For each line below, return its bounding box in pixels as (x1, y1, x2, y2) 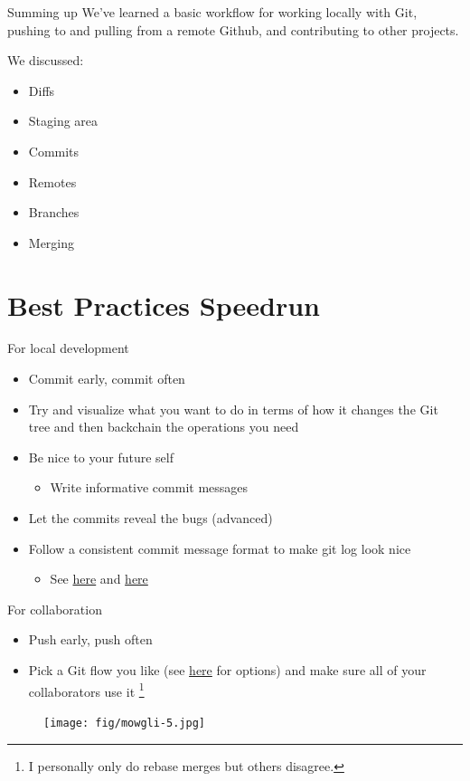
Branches (28, 203, 80, 222)
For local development (7, 338, 129, 357)
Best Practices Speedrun (7, 286, 320, 323)
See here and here (50, 569, 148, 588)
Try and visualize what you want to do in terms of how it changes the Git (28, 399, 438, 418)
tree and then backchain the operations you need (28, 417, 299, 436)
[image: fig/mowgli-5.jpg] (43, 716, 205, 729)
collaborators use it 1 (28, 679, 145, 700)
